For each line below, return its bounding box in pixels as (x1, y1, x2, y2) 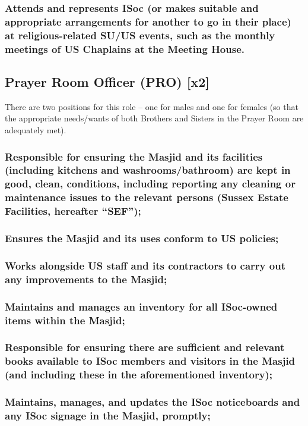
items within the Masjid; (5, 312, 125, 327)
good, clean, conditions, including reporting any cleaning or (5, 176, 296, 191)
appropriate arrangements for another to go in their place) (5, 14, 291, 29)
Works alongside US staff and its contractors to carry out (5, 258, 285, 272)
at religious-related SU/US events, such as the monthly (5, 27, 275, 42)
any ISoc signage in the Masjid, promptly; (5, 408, 211, 423)
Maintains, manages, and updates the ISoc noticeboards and (5, 394, 300, 409)
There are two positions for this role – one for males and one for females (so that (5, 100, 299, 112)
